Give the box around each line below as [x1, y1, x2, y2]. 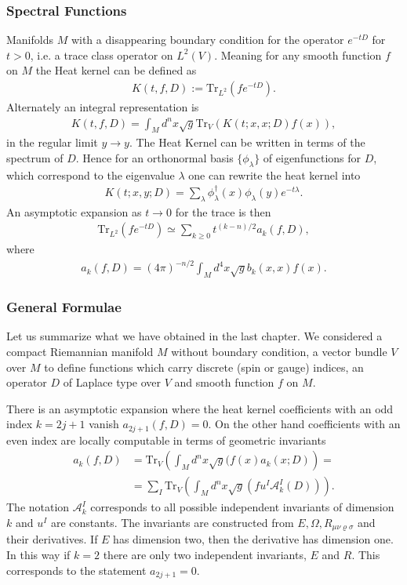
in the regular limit [6, 134, 98, 151]
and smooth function [174, 374, 274, 391]
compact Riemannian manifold [6, 343, 154, 359]
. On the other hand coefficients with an [208, 416, 401, 432]
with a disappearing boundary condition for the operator [71, 31, 344, 48]
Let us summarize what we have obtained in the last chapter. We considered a [6, 328, 383, 344]
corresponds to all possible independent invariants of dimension [90, 499, 394, 515]
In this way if [6, 547, 71, 563]
